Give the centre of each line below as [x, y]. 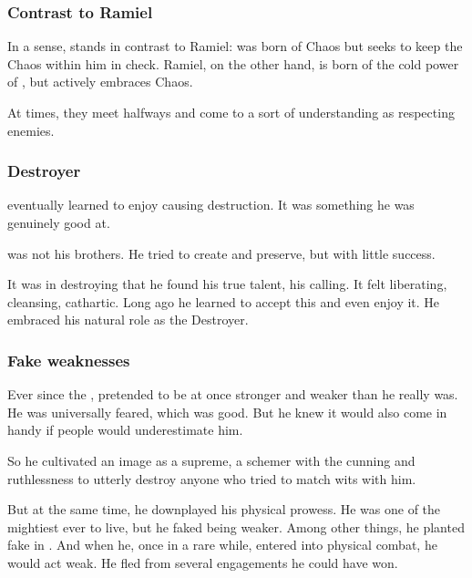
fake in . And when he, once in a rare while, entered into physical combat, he [222, 545]
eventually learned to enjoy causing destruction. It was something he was [211, 205]
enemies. [31, 130]
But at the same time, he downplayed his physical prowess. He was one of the [224, 509]
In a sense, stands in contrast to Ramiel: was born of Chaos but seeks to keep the [235, 46]
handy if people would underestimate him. [125, 430]
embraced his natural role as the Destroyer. [128, 320]
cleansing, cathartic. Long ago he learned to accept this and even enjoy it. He [224, 301]
